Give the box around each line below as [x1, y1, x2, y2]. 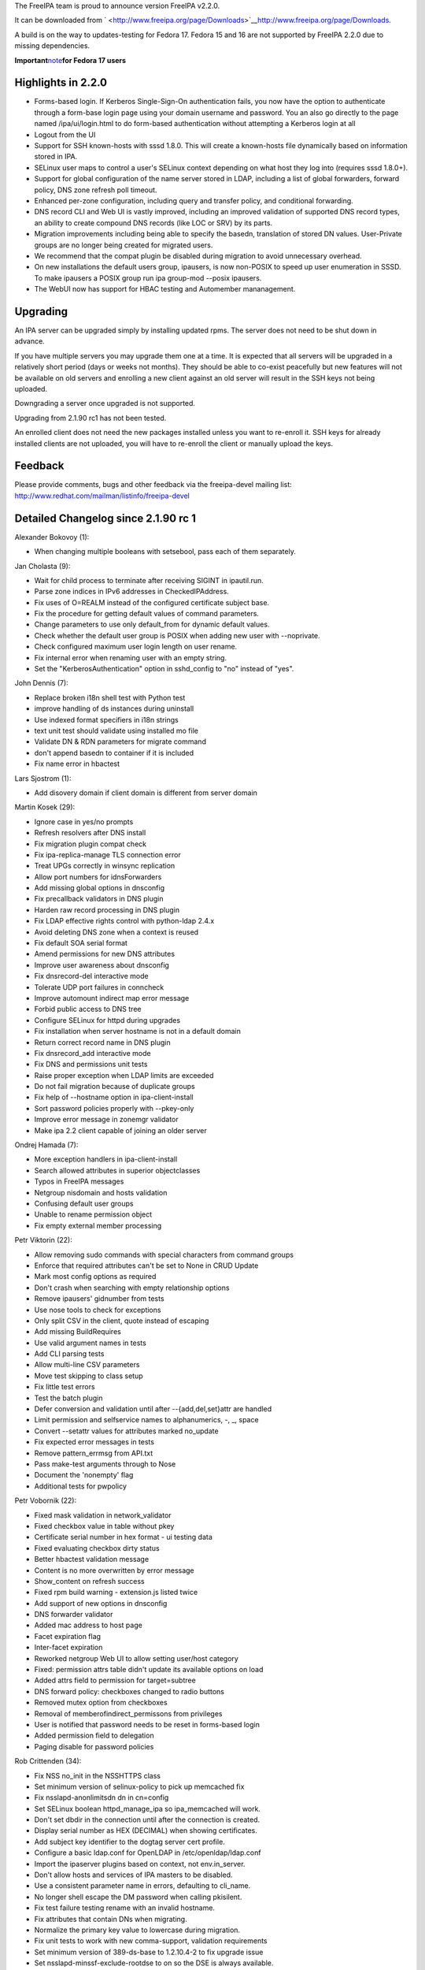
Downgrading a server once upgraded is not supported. [14, 399, 196, 408]
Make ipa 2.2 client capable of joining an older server [34, 1125, 208, 1135]
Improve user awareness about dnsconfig [34, 960, 169, 969]
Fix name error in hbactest [34, 759, 120, 768]
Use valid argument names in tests [34, 1338, 147, 1347]
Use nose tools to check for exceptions [34, 1305, 161, 1314]
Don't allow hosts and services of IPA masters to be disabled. [34, 1870, 233, 1879]
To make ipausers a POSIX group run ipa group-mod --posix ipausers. [34, 273, 262, 283]
